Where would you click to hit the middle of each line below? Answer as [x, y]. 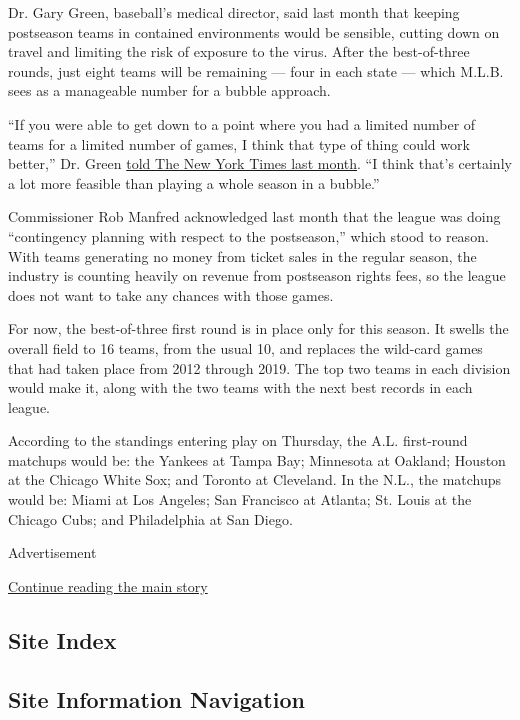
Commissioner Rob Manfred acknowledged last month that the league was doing [254, 216]
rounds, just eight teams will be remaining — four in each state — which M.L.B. [256, 70]
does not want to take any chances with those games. [171, 294]
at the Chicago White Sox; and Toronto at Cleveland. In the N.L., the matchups [255, 479]
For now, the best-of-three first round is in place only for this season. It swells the [258, 328]
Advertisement [52, 552]
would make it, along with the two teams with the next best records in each [240, 387]
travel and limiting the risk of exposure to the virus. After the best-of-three [239, 51]
